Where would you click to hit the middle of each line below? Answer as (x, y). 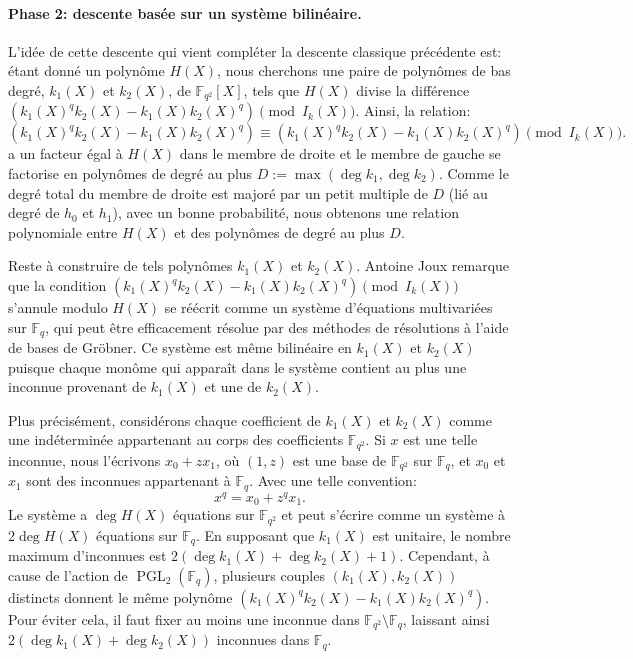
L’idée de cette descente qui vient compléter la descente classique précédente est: (255, 50)
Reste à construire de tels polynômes (120, 265)
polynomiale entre (63, 231)
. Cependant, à (444, 555)
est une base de (339, 459)
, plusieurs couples (269, 574)
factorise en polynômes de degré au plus (130, 173)
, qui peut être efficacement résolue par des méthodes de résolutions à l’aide (277, 326)
